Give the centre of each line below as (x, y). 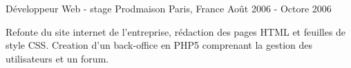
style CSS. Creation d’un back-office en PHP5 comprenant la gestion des (159, 45)
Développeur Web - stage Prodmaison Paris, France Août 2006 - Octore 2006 (169, 8)
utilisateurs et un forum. (57, 58)
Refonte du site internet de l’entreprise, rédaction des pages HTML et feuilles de (176, 31)
